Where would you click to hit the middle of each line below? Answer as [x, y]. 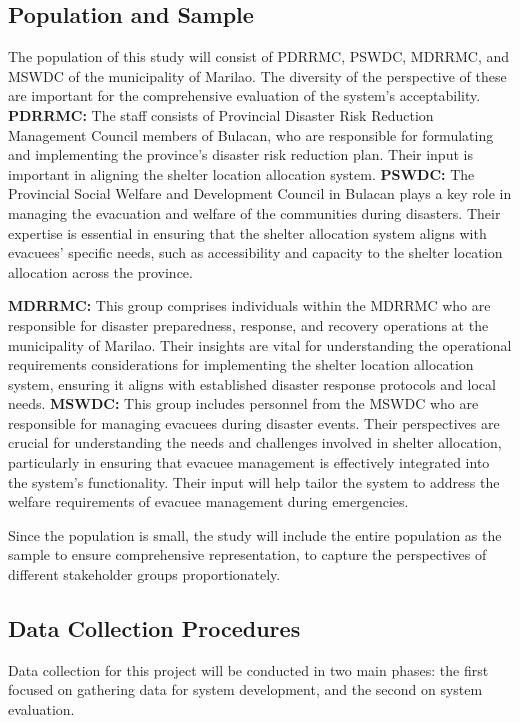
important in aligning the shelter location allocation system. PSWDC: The [241, 173]
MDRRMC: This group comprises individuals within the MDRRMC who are [249, 305]
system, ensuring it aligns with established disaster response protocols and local [252, 383]
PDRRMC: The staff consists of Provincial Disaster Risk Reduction [221, 114]
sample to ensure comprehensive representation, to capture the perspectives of [247, 554]
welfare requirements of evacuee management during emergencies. [208, 501]
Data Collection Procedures [154, 628]
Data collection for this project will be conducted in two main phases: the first [248, 669]
